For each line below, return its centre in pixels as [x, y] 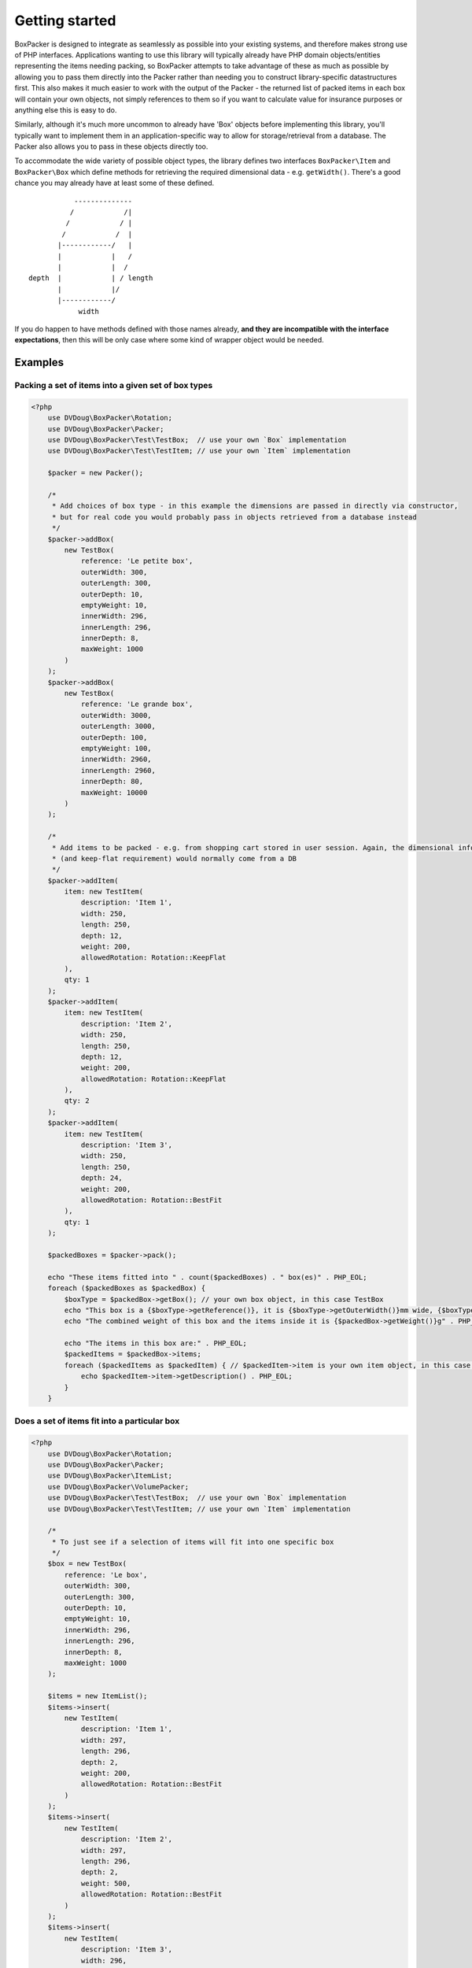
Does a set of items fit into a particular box [97, 1421]
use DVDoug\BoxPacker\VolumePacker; [118, 1487]
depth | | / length [91, 278]
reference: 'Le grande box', [137, 704]
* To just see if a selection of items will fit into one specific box [193, 1542]
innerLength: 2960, [118, 770]
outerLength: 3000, [118, 727]
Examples [39, 363]
